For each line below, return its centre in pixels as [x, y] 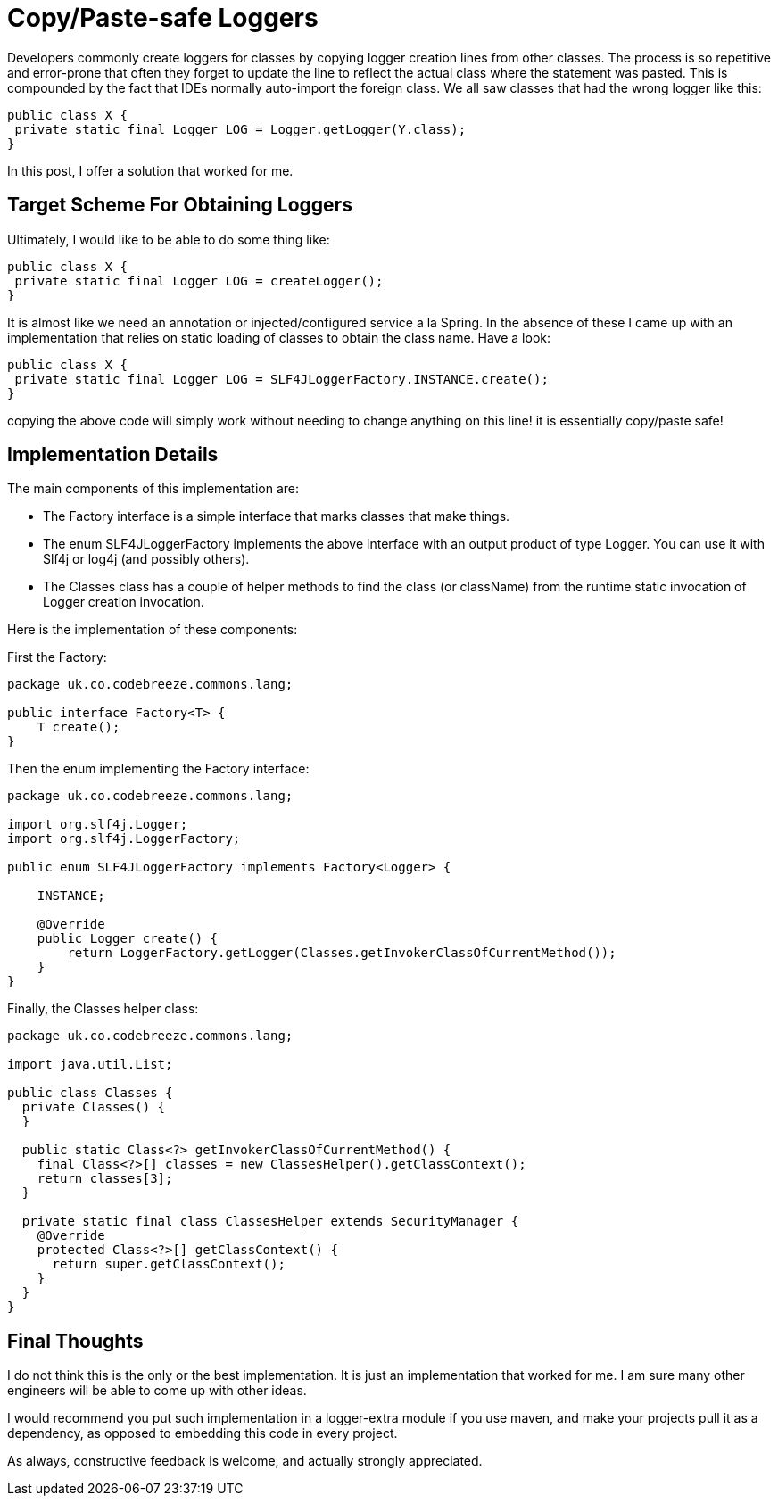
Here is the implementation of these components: [153, 630]
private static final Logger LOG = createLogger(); [199, 281]
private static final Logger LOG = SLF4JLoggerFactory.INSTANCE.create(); [281, 379]
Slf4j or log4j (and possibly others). [146, 559]
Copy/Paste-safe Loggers [163, 18]
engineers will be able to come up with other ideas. [157, 1391]
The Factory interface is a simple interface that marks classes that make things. [277, 516]
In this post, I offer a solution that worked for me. [150, 170]
